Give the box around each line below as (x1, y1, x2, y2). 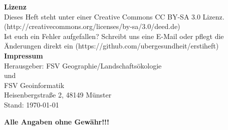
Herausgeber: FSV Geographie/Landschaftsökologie (4, 60, 162, 70)
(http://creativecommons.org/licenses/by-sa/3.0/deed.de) (4, 21, 180, 31)
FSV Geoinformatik (4, 79, 65, 90)
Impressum (4, 50, 43, 60)
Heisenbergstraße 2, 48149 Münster (4, 89, 112, 100)
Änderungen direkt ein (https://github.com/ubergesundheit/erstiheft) (4, 40, 219, 51)
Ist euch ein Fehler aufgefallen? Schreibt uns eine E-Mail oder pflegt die (4, 30, 224, 41)
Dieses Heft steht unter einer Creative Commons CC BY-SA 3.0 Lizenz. (4, 11, 224, 21)
